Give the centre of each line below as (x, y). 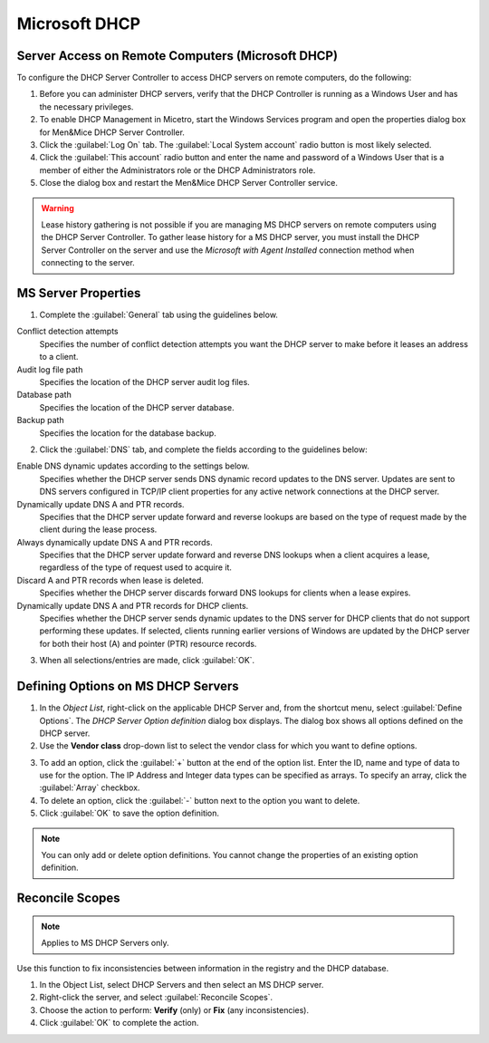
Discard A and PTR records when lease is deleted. (110, 580)
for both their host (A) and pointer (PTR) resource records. (148, 643)
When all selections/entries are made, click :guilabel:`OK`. (147, 661)
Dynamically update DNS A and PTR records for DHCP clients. (133, 605)
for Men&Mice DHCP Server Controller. (112, 132)
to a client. (59, 357)
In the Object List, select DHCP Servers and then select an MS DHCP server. (182, 984)
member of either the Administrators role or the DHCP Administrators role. (177, 170)
